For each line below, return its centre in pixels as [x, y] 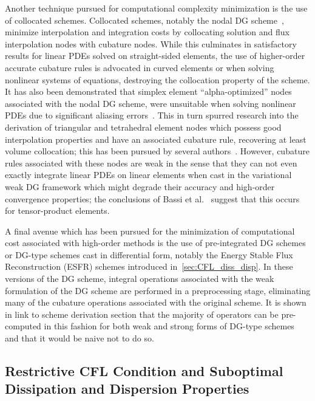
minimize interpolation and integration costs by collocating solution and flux [147, 32]
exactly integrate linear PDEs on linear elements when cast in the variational [148, 175]
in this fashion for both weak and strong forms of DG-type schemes [169, 326]
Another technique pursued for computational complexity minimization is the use [156, 8]
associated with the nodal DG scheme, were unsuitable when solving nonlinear [151, 103]
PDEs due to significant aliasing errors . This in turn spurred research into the [152, 115]
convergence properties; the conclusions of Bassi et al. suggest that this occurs [152, 198]
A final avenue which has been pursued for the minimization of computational [150, 231]
